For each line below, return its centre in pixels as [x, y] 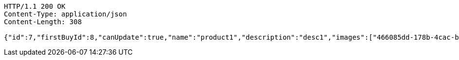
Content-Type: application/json [65, 14]
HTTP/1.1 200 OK [35, 6]
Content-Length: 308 [43, 22]
